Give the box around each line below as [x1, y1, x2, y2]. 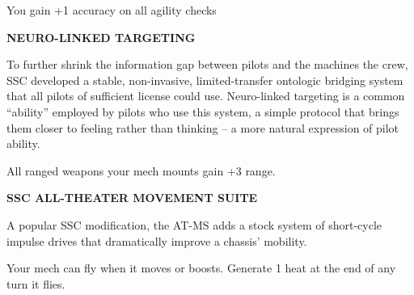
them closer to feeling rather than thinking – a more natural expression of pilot [6, 119, 399, 136]
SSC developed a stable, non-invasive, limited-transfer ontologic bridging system [6, 71, 403, 88]
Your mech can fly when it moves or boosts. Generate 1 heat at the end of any [6, 259, 396, 276]
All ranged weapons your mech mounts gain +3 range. [6, 162, 276, 179]
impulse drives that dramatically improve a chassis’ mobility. [6, 232, 307, 249]
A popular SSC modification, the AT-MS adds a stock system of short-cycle [6, 216, 382, 233]
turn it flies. [6, 275, 65, 292]
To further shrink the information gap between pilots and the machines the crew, [6, 56, 408, 73]
